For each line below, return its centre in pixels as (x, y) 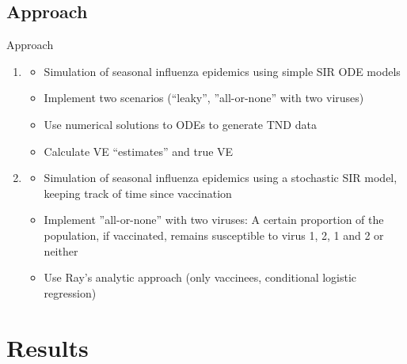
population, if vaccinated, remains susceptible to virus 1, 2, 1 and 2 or (214, 235)
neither (61, 250)
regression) (70, 292)
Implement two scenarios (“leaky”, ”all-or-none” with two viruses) (204, 98)
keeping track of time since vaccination (138, 193)
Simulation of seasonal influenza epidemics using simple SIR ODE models (222, 71)
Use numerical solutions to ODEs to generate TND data (180, 124)
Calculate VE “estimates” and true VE (139, 151)
